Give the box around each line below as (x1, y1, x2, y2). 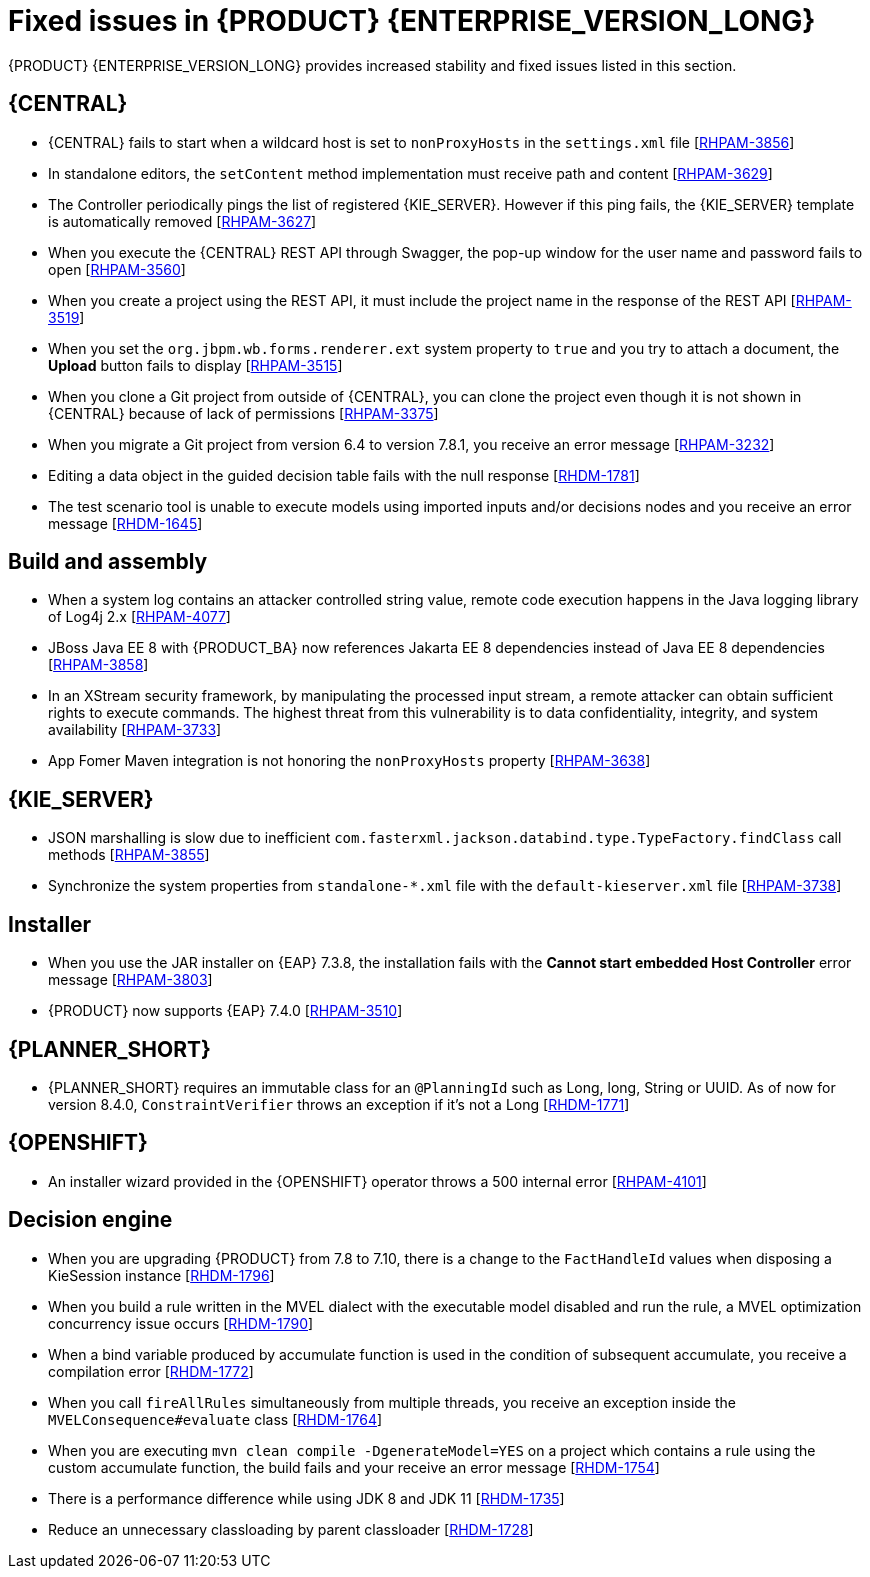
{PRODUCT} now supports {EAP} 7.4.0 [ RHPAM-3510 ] (48, 1002, 403, 1020)
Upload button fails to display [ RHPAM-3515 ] (48, 356, 343, 374)
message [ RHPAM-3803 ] (48, 971, 213, 989)
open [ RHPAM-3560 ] (48, 260, 186, 278)
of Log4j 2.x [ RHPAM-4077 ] (48, 608, 231, 626)
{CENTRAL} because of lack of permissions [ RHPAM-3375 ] (48, 404, 439, 422)
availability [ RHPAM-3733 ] (48, 721, 222, 739)
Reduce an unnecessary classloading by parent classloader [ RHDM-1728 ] (48, 1520, 534, 1538)
